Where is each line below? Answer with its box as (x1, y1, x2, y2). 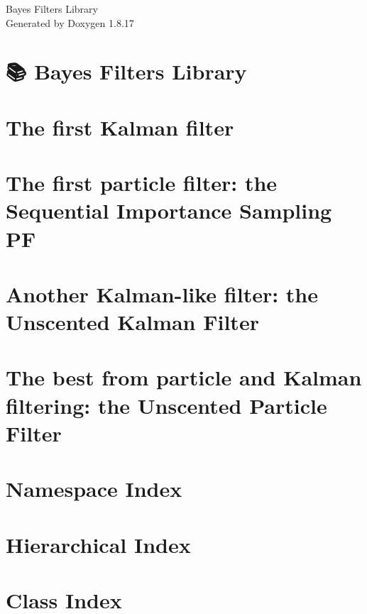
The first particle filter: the (6, 168, 278, 197)
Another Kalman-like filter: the (6, 279, 319, 308)
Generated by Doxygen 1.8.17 (6, 15, 134, 30)
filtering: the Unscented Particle (6, 390, 327, 420)
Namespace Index (6, 474, 182, 503)
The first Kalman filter (6, 112, 234, 141)
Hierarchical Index (6, 530, 191, 559)
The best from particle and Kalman (6, 363, 362, 392)
